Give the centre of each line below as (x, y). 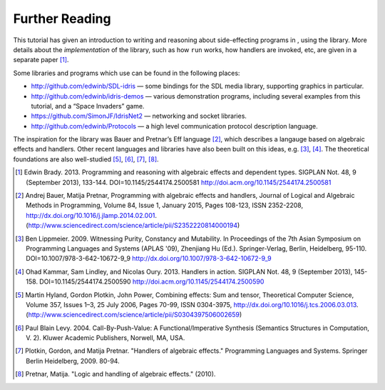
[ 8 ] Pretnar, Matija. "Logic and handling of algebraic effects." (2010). (115, 374)
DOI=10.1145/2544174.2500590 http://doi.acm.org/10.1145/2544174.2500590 (152, 281)
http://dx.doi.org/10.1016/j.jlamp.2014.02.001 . (91, 215)
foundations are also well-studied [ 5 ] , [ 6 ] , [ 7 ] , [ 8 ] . (86, 159)
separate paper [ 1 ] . (41, 60)
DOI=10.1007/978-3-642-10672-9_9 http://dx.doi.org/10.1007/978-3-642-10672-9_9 (149, 259)
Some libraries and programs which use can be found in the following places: (127, 73)
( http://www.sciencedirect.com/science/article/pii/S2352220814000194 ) (133, 226)
